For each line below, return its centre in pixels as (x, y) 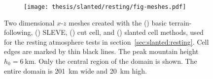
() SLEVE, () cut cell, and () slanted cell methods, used (119, 32)
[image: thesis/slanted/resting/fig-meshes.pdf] (105, 7)
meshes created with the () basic (118, 22)
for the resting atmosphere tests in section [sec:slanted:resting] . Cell (106, 41)
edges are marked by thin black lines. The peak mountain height (101, 51)
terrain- (180, 22)
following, (18, 32)
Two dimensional (29, 22)
